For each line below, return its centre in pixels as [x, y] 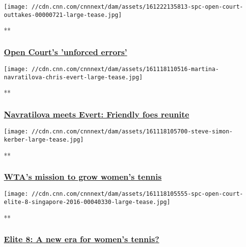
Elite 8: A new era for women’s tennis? [82, 239]
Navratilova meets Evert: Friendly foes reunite [97, 114]
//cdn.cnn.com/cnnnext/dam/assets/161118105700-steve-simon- [132, 132]
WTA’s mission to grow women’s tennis [83, 177]
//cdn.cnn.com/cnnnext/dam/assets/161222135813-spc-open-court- [137, 7]
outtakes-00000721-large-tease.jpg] [63, 15]
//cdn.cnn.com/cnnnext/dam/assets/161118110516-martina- [125, 69]
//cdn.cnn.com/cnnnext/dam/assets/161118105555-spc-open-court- [137, 194]
